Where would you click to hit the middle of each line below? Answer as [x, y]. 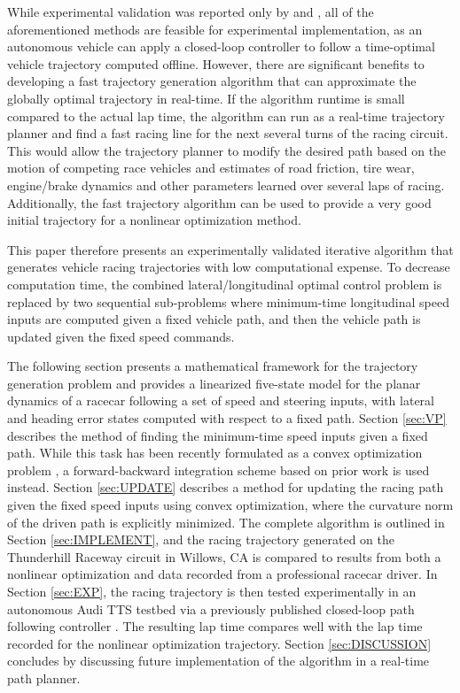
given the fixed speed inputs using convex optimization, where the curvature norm [230, 505]
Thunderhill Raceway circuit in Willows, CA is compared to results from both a [224, 556]
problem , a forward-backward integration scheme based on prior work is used [218, 470]
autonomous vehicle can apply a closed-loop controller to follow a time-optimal [221, 46]
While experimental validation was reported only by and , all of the [191, 12]
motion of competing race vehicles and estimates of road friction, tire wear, [211, 168]
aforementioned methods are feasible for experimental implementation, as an [215, 29]
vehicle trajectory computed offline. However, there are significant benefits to [216, 63]
